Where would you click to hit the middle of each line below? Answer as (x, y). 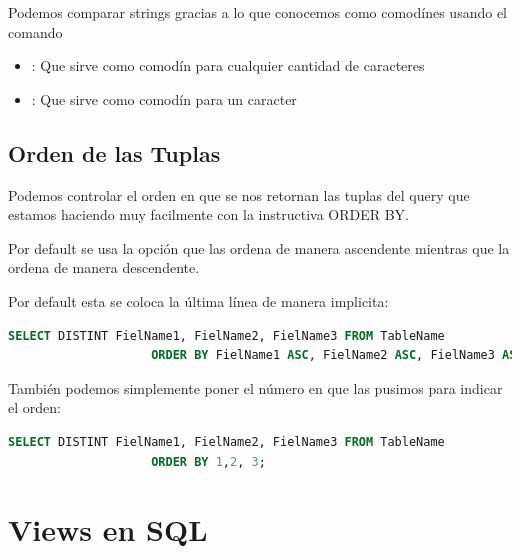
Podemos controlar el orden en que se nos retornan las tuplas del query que (239, 194)
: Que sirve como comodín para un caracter (164, 98)
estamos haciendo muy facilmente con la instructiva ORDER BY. (208, 214)
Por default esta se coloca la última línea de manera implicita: (198, 300)
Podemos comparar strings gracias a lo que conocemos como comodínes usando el (257, 12)
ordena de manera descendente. (104, 267)
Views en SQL (108, 529)
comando (35, 31)
